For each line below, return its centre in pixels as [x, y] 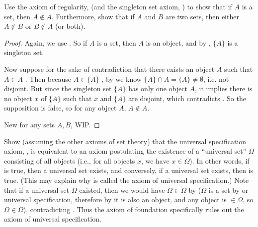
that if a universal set [37, 190]
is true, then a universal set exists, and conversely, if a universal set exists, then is [129, 170]
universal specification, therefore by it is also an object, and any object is [115, 199]
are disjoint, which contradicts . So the [187, 98]
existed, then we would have [122, 190]
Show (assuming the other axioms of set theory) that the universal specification [125, 141]
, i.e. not [216, 79]
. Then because [48, 79]
